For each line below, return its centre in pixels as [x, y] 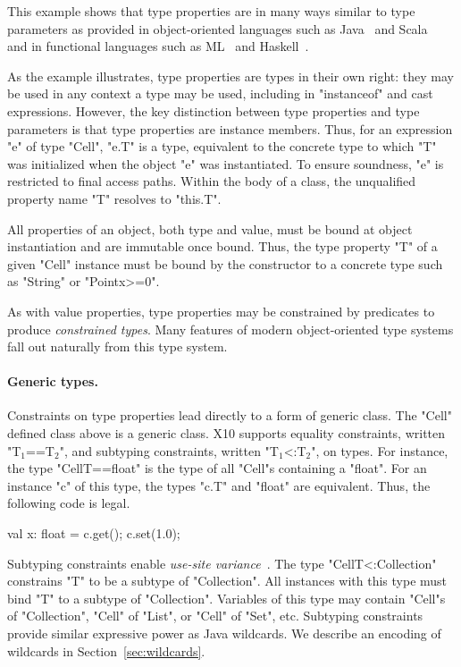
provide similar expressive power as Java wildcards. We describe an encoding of [224, 633]
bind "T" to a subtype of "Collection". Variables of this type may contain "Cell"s [226, 598]
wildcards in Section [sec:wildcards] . [106, 650]
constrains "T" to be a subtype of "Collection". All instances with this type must [227, 581]
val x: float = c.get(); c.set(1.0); [94, 533]
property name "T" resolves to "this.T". [114, 198]
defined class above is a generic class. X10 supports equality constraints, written [226, 433]
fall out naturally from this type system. [117, 346]
